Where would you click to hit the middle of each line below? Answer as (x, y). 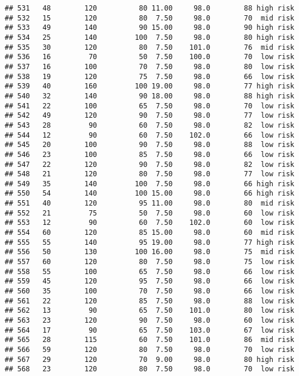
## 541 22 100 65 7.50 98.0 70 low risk (149, 106)
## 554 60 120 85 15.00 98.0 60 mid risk (149, 233)
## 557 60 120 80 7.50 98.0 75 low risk (149, 262)
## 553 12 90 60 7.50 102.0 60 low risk (149, 223)
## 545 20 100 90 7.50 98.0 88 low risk (149, 145)
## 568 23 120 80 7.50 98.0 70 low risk (149, 369)
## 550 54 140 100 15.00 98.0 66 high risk (149, 194)
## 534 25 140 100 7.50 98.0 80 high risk (149, 37)
